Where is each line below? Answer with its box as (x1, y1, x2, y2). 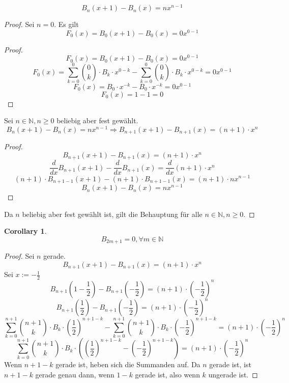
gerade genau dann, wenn (35, 369, 114, 379)
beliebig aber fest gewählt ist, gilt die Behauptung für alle (22, 208, 203, 219)
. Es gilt (54, 19, 79, 30)
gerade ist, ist (209, 359, 251, 370)
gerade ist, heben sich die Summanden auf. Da (55, 359, 200, 370)
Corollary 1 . (4, 226, 47, 236)
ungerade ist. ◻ (208, 369, 258, 379)
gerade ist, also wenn (135, 369, 200, 379)
